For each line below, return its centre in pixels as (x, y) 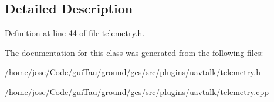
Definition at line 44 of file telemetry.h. (75, 33)
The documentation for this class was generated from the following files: (134, 52)
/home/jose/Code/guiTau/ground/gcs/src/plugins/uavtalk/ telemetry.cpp (137, 91)
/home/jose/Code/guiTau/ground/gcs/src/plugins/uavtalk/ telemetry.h (133, 72)
